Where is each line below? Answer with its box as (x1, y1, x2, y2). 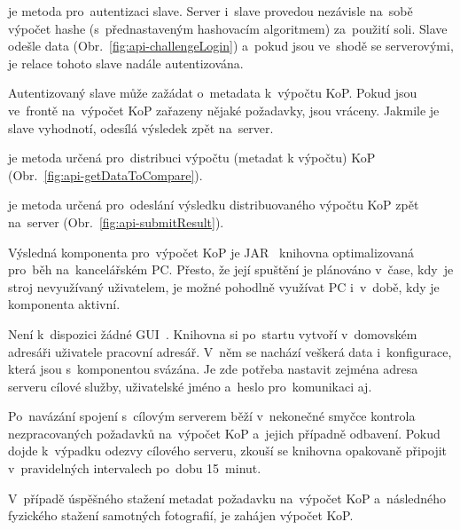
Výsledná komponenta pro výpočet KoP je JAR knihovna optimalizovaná (8, 242, 415, 261)
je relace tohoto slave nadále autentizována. (8, 53, 244, 72)
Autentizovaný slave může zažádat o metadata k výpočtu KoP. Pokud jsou (8, 83, 417, 102)
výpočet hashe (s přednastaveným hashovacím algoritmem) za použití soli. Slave (8, 19, 448, 37)
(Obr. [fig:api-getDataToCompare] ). (8, 165, 203, 184)
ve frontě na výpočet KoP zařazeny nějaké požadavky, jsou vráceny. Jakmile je (8, 100, 440, 119)
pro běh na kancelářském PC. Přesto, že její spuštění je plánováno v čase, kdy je (8, 260, 454, 279)
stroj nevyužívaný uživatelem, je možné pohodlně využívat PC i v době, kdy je (8, 277, 440, 296)
